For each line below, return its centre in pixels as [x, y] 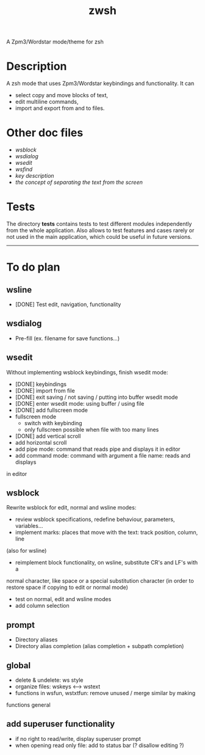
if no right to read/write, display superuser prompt [78, 739]
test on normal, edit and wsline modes [63, 599]
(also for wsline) [27, 551]
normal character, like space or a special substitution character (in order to [100, 581]
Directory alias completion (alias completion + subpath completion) [99, 646]
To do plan [33, 267]
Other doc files [45, 133]
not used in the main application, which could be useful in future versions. [99, 237]
